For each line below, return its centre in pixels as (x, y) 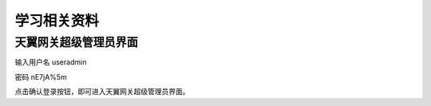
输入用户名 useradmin (51, 62)
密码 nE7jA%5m (41, 77)
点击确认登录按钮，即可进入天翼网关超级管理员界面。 (102, 92)
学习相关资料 (57, 21)
